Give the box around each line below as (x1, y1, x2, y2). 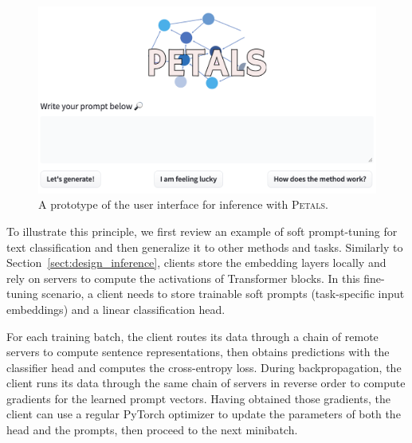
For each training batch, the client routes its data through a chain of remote (6, 327, 379, 344)
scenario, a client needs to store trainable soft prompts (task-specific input (41, 285, 405, 302)
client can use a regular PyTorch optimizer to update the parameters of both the (6, 406, 401, 422)
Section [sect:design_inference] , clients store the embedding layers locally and (6, 254, 386, 271)
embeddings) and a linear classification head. (6, 300, 226, 317)
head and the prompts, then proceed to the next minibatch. (6, 421, 298, 438)
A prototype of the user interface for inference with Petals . (38, 196, 328, 213)
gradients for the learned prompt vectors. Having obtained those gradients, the (6, 390, 391, 406)
